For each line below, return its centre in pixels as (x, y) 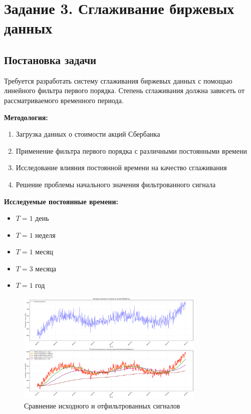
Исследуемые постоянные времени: (61, 201)
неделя (45, 235)
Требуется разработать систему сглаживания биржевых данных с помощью (118, 80)
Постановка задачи (50, 59)
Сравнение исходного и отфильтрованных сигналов (102, 406)
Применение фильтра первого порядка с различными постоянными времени (131, 150)
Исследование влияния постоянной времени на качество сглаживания (121, 167)
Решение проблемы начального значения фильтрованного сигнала (116, 184)
